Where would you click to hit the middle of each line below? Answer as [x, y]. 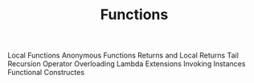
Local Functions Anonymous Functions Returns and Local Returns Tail [123, 55]
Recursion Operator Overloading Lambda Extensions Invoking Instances [127, 64]
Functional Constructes [46, 73]
